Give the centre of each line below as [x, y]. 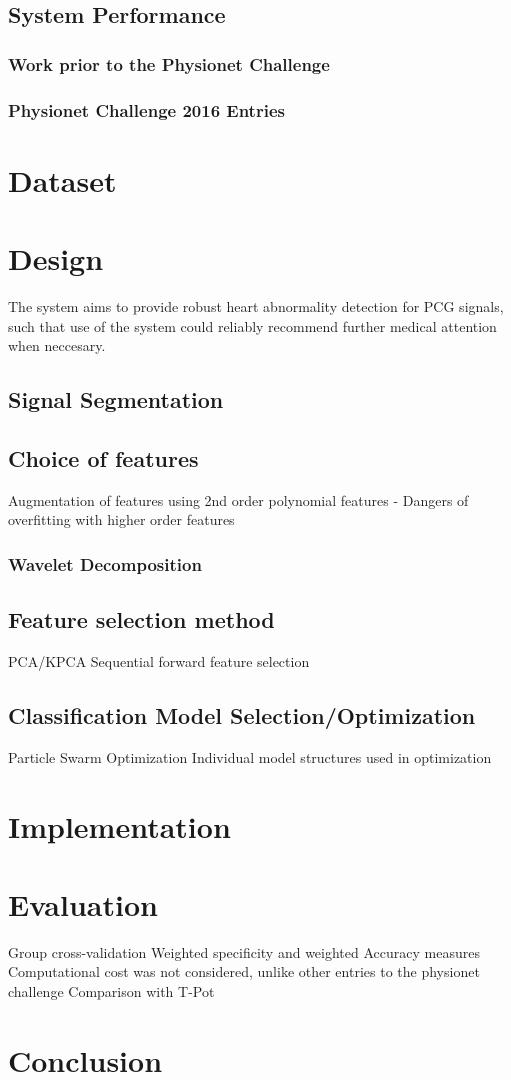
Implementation [119, 825]
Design [56, 258]
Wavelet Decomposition [105, 563]
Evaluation [83, 903]
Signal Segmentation [116, 399]
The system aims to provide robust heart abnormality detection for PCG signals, [256, 305]
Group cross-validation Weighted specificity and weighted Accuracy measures [244, 951]
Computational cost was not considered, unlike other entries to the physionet [244, 971]
